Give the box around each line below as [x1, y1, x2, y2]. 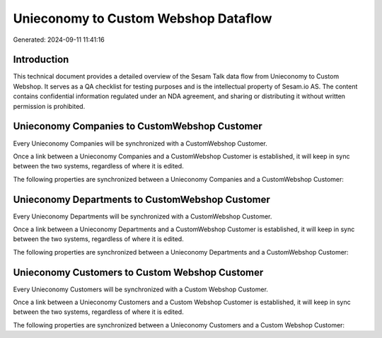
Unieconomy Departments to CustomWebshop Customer [13, 193, 270, 205]
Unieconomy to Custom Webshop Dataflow [13, 11, 272, 26]
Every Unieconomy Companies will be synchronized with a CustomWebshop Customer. [13, 139, 268, 148]
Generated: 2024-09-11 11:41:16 [13, 35, 105, 44]
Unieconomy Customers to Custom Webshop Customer [13, 266, 264, 279]
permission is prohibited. [13, 102, 86, 110]
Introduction [13, 54, 69, 66]
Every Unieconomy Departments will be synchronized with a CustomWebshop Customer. [13, 212, 272, 221]
